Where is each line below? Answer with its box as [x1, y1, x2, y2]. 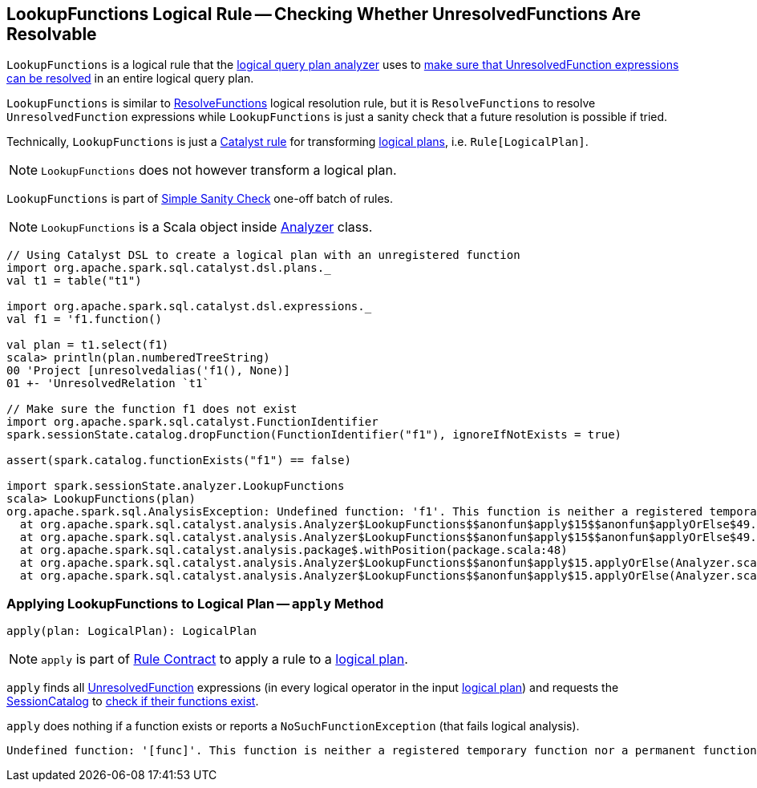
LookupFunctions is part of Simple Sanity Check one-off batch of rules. [6, 192, 394, 206]
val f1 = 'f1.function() [6, 313, 162, 326]
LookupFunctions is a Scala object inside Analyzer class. [41, 219, 373, 236]
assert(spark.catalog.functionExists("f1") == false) [6, 454, 351, 467]
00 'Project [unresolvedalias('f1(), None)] [6, 364, 291, 378]
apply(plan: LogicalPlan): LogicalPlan [6, 624, 257, 638]
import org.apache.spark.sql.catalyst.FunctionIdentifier [6, 415, 378, 429]
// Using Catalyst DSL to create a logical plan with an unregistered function [6, 249, 520, 262]
